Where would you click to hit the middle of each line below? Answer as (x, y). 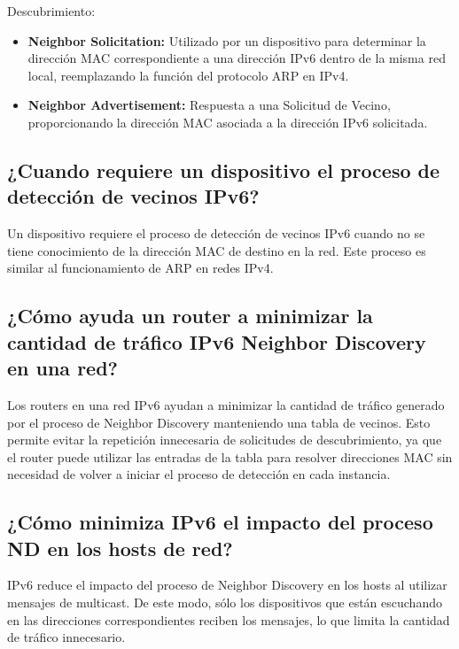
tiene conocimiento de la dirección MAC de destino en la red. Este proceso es (217, 250)
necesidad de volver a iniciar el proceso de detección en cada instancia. (199, 474)
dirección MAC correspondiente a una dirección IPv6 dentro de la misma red (237, 58)
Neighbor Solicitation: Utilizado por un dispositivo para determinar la (227, 40)
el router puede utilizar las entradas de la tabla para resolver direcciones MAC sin (230, 456)
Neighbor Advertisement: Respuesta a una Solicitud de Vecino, (209, 105)
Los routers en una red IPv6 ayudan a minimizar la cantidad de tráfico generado (226, 404)
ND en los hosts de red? (120, 548)
